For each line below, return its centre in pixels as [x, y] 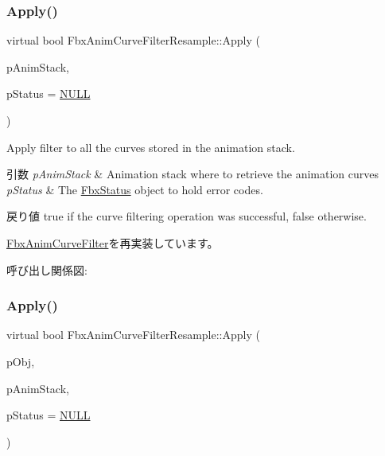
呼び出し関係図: [47, 269]
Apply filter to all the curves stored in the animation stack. [151, 147]
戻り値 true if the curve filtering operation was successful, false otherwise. [187, 216]
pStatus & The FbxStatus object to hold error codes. [135, 189]
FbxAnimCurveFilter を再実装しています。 [113, 242]
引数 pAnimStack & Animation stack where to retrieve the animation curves [193, 174]
